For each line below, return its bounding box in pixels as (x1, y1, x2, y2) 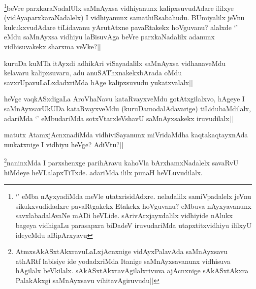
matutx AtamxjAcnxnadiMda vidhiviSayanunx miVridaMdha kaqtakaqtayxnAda (4, 129, 248, 140)
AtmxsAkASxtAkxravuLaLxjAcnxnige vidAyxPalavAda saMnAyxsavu (15, 246, 228, 257)
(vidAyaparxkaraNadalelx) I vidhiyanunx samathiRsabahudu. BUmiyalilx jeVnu (4, 12, 245, 23)
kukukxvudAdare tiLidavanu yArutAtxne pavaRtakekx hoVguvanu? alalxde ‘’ (4, 22, 238, 32)
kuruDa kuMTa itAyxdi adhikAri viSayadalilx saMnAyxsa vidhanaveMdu (4, 58, 226, 68)
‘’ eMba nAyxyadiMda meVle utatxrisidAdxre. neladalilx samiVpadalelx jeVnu (15, 191, 252, 201)
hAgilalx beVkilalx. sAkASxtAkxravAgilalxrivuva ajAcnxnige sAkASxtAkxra (15, 265, 249, 276)
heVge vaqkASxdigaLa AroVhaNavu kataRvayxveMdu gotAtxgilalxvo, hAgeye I (4, 94, 245, 104)
